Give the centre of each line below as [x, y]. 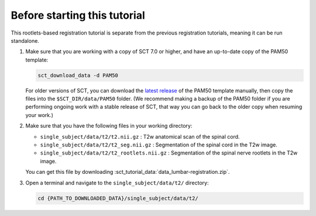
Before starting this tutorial [78, 15]
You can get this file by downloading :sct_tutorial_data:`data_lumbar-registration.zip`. [128, 172]
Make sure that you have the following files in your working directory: [109, 126]
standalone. [25, 40]
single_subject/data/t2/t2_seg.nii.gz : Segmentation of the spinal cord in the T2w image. [159, 145]
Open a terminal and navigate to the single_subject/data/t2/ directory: [117, 183]
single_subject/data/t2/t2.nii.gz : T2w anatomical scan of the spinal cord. [140, 136]
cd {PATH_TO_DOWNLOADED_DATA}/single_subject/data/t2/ [118, 198]
